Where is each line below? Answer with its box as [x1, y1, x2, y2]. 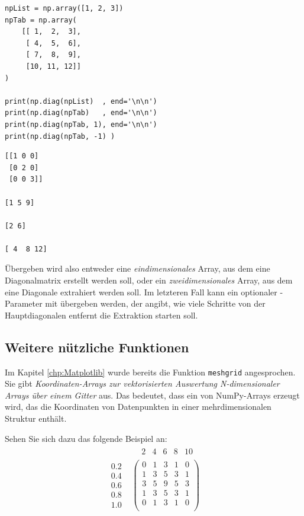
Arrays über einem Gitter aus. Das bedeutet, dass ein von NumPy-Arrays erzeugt [5, 388, 300, 401]
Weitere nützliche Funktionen [5, 337, 189, 356]
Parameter [5, 297, 43, 310]
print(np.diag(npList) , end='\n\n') [5, 97, 157, 106]
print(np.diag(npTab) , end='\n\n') [5, 109, 157, 117]
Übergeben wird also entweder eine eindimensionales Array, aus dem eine [5, 262, 270, 275]
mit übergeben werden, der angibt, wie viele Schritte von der [45, 297, 266, 310]
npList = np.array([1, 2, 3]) [5, 4, 124, 12]
